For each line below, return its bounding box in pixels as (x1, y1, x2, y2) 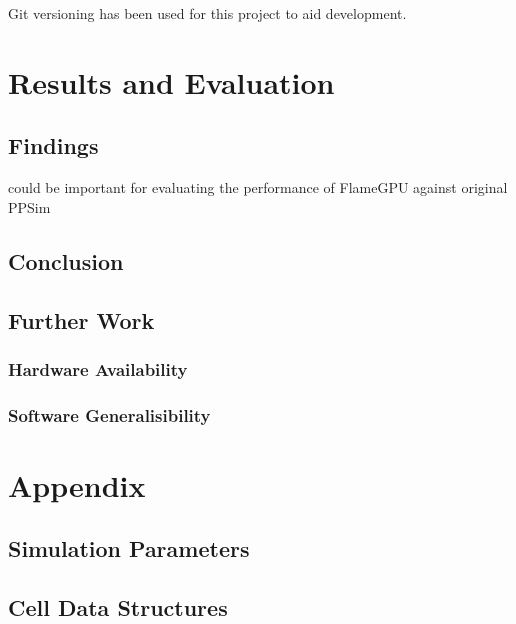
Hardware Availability (8, 356, 188, 381)
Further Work (8, 304, 155, 335)
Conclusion (8, 245, 124, 276)
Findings (8, 130, 99, 161)
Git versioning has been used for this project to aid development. (8, 3, 407, 23)
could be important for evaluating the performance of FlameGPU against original (8, 177, 508, 198)
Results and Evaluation (8, 61, 335, 102)
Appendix (8, 464, 146, 505)
